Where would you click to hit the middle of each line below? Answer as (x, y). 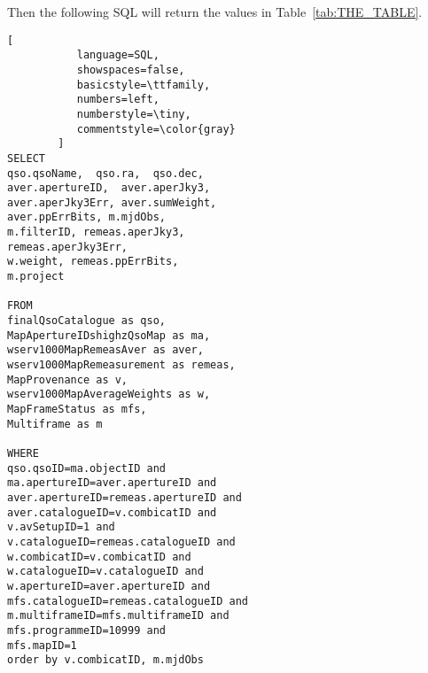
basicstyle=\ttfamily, (144, 85)
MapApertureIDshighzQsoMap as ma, (109, 335)
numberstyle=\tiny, (134, 114)
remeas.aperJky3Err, (68, 247)
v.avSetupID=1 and (61, 527)
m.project (36, 277)
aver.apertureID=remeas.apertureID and (125, 497)
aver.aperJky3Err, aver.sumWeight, (112, 202)
